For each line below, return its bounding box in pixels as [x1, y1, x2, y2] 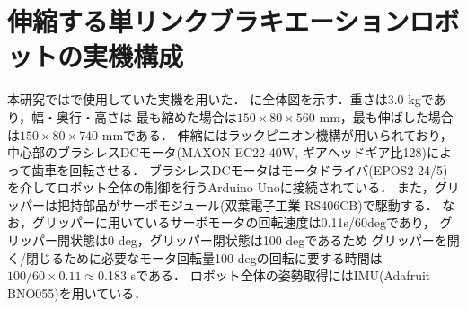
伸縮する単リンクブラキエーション [7, 3, 410, 40]
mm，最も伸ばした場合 [319, 107, 454, 126]
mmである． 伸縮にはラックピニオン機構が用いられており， [101, 125, 453, 144]
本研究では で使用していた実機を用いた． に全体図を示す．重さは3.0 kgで [7, 90, 434, 109]
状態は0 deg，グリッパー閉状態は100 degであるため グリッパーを [69, 231, 447, 250]
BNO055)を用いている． [7, 283, 147, 302]
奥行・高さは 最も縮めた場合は [57, 107, 237, 126]
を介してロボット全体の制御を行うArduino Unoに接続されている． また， [7, 178, 435, 197]
